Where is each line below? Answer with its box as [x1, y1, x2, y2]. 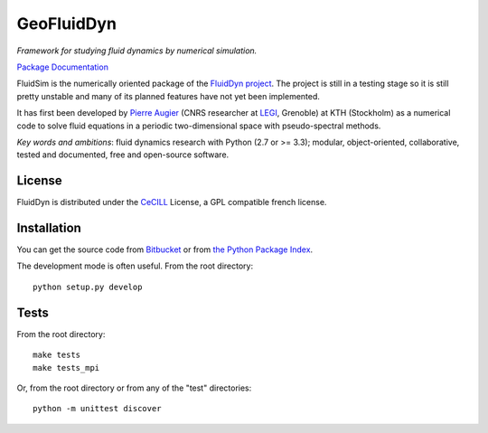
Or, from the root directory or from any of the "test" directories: [16, 382, 252, 393]
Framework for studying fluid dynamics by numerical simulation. [16, 45, 258, 56]
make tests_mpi [33, 362, 100, 372]
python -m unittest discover [33, 403, 162, 414]
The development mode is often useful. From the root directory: [16, 260, 253, 271]
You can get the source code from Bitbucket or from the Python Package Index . [16, 244, 314, 255]
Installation [16, 221, 81, 235]
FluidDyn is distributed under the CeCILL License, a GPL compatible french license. [16, 197, 327, 208]
